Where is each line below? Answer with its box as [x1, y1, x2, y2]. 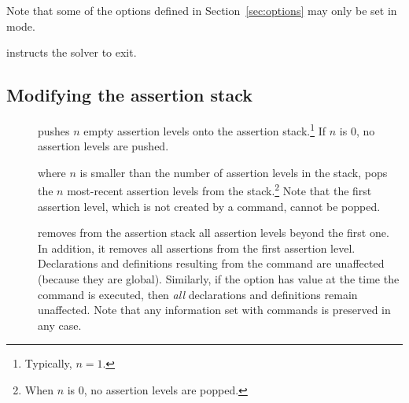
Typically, [24, 355, 72, 372]
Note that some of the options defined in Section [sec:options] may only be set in [6, 2, 397, 18]
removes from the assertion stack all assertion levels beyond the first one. [38, 224, 389, 241]
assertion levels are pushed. [38, 138, 169, 154]
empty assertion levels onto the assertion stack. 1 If [83, 120, 326, 139]
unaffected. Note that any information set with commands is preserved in [38, 301, 391, 318]
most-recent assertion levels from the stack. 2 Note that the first [67, 180, 372, 199]
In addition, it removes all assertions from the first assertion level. [38, 239, 356, 256]
